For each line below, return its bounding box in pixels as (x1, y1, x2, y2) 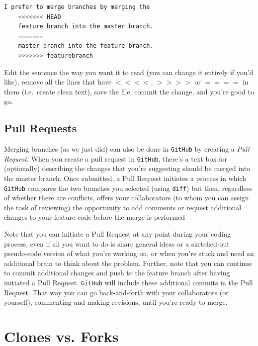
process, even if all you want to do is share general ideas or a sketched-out (4, 238, 230, 249)
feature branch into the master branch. (18, 23, 154, 30)
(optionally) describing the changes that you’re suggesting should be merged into (4, 163, 251, 173)
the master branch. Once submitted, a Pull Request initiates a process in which (4, 173, 247, 183)
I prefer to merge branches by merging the (4, 3, 150, 10)
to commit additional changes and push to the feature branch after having (4, 267, 230, 278)
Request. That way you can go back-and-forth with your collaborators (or (4, 287, 229, 297)
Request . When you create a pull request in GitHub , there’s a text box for (4, 153, 227, 164)
